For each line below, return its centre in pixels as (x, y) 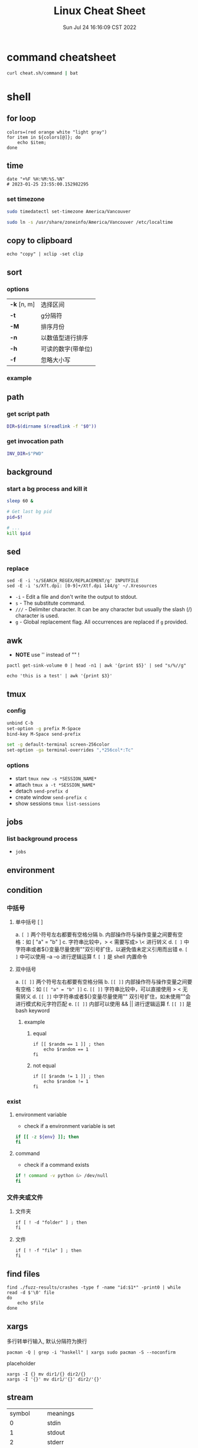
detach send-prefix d (42, 791)
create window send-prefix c (51, 797)
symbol (20, 1413)
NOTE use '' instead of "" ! (47, 655)
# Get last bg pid (29, 512)
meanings (61, 1413)
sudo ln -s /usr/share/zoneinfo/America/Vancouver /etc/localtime (90, 222)
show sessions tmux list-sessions (58, 803)
